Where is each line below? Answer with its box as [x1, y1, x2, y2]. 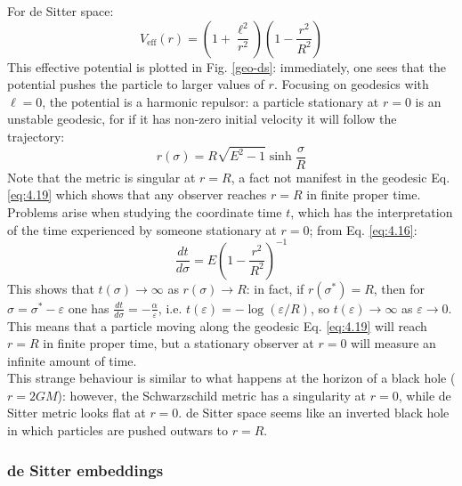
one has [68, 298, 109, 317]
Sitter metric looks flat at [7, 403, 146, 422]
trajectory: [7, 126, 65, 145]
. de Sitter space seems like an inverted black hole [178, 403, 450, 422]
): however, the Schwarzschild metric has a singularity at [57, 385, 367, 404]
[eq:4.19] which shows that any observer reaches [7, 185, 267, 204]
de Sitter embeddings [7, 458, 164, 481]
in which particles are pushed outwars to [7, 421, 229, 440]
